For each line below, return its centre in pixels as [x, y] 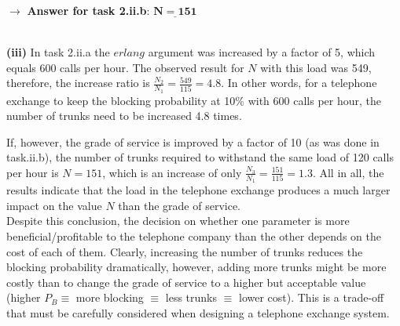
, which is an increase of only [172, 172]
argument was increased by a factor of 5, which [262, 52]
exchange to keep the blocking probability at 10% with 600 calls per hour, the [194, 100]
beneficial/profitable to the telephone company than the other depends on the [194, 236]
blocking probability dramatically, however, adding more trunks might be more [196, 267]
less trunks [191, 297]
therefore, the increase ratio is [78, 83]
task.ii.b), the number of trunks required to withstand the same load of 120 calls [200, 157]
